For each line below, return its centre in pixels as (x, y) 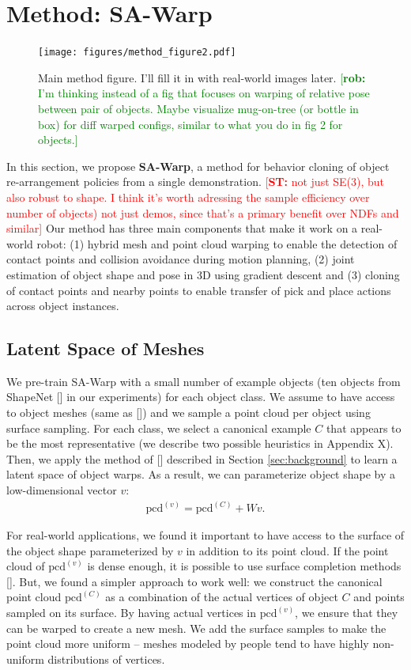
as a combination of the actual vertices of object (222, 597)
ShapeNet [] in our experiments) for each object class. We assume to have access (201, 397)
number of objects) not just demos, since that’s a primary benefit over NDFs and (203, 212)
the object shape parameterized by (90, 550)
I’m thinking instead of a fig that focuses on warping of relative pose (204, 93)
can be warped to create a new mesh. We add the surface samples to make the (196, 628)
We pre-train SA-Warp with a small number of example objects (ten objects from (204, 381)
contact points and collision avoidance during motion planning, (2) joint (181, 259)
